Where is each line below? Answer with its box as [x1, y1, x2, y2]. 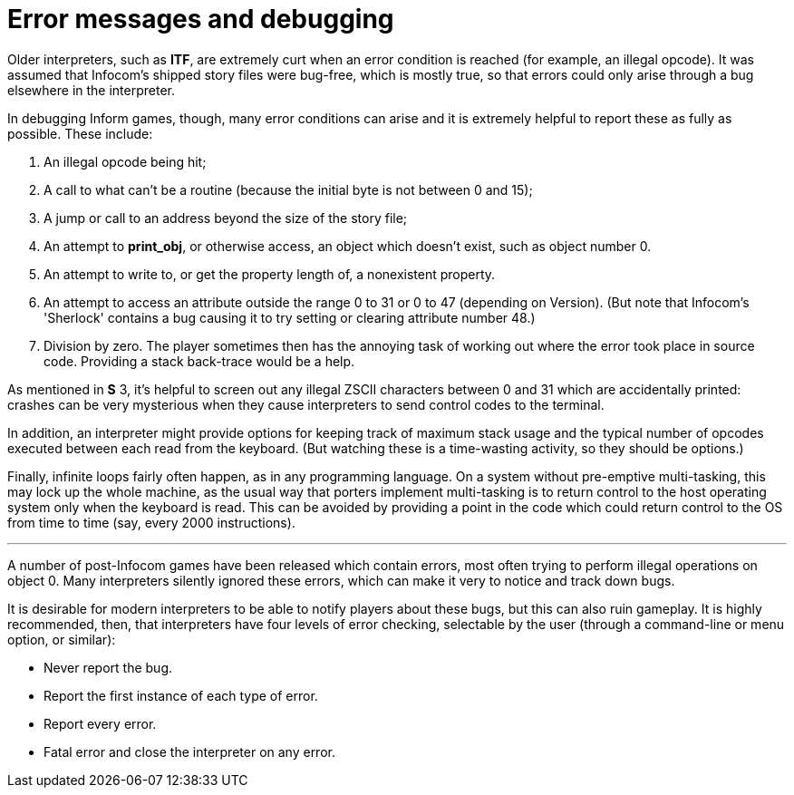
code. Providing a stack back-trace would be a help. [44, 353, 355, 369]
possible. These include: [7, 125, 153, 141]
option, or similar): [7, 631, 116, 647]
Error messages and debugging [7, 4, 394, 34]
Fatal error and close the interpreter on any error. [44, 743, 335, 760]
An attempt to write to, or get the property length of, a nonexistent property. [44, 266, 496, 282]
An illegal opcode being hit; [44, 153, 207, 170]
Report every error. [44, 715, 157, 732]
